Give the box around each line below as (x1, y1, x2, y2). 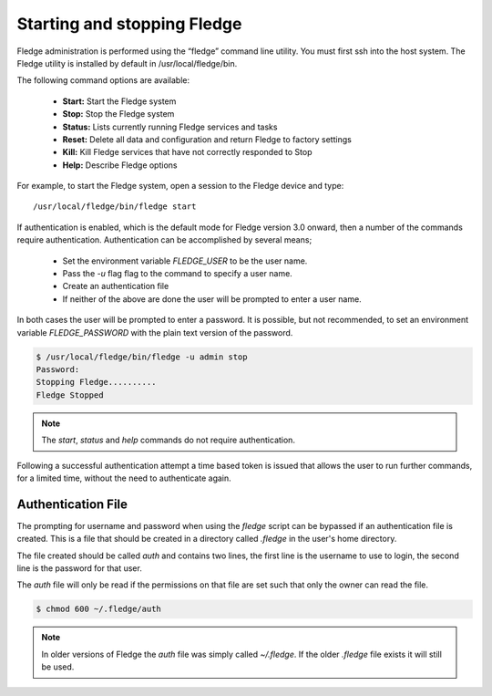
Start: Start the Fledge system (62, 96, 177, 107)
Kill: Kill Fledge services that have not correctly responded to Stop (62, 147, 313, 158)
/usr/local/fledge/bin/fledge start (33, 202, 197, 212)
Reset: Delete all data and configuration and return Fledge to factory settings (62, 133, 353, 145)
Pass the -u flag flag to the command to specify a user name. (62, 268, 293, 279)
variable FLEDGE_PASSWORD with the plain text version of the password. (16, 327, 293, 338)
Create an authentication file (62, 281, 169, 292)
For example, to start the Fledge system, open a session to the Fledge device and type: (16, 181, 344, 192)
